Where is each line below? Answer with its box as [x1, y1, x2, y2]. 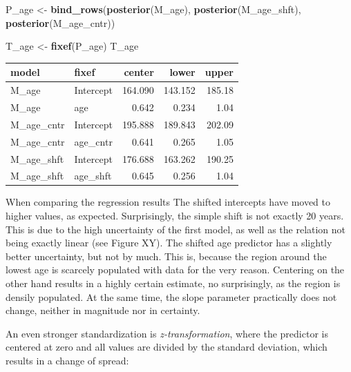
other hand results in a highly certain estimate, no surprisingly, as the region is [6, 276, 341, 290]
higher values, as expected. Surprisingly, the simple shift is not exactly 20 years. [6, 208, 344, 223]
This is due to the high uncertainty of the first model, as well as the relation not [6, 222, 346, 236]
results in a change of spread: [6, 353, 129, 367]
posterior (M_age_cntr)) [6, 15, 115, 30]
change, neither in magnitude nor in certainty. [6, 303, 200, 317]
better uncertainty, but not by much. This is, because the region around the [6, 248, 327, 263]
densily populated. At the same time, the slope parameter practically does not [6, 289, 337, 304]
